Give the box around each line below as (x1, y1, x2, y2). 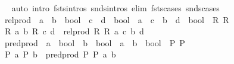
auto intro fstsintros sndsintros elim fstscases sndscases (11, 2, 220, 14)
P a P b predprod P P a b (4, 48, 116, 60)
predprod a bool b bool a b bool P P (4, 36, 185, 49)
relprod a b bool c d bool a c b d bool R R (4, 13, 229, 25)
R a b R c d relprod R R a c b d (4, 25, 144, 37)
